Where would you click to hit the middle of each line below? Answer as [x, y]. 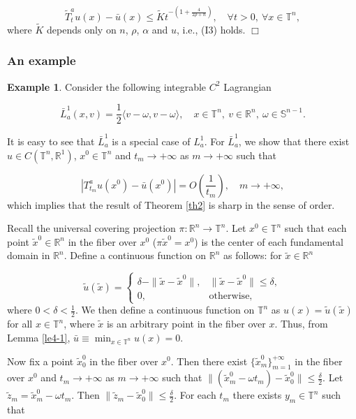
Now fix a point [40, 361]
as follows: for [253, 255]
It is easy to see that [51, 141]
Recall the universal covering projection [91, 228]
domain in [29, 255]
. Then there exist [209, 361]
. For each [195, 395]
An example [42, 60]
